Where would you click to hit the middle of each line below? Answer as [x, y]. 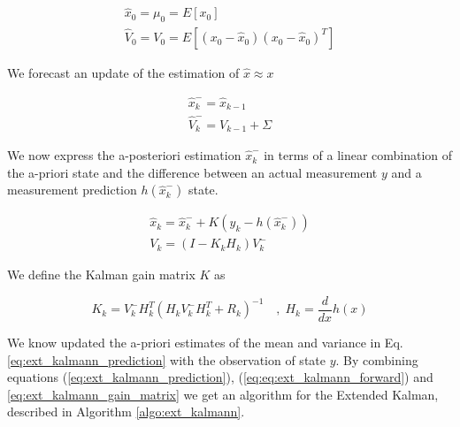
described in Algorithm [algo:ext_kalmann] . [126, 412]
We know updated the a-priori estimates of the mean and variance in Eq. [205, 342]
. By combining [377, 359]
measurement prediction [72, 190]
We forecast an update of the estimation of [123, 73]
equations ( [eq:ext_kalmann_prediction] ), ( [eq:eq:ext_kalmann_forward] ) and [220, 377]
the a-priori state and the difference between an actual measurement [192, 172]
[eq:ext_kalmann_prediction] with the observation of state [166, 359]
